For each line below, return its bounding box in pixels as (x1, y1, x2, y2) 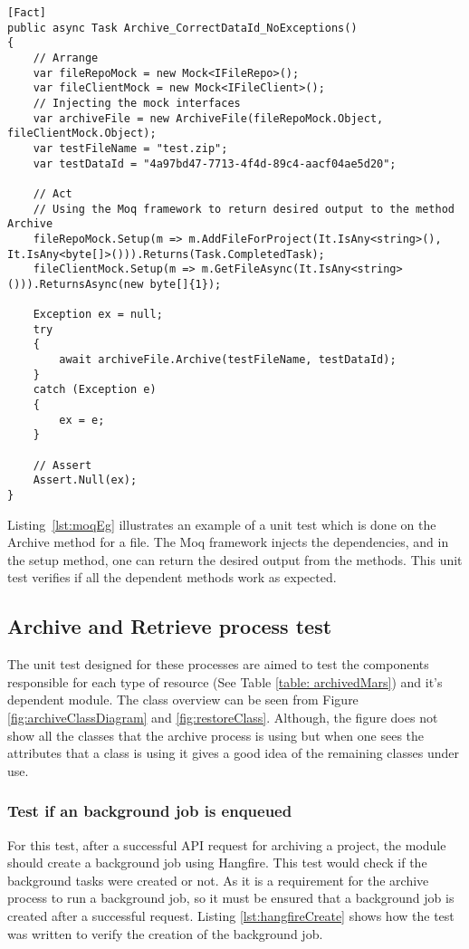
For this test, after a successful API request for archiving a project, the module (7, 835, 446, 854)
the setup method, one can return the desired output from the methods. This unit (7, 550, 463, 569)
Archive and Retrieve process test (7, 612, 332, 640)
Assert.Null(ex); (33, 474, 138, 487)
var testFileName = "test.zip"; (33, 141, 228, 155)
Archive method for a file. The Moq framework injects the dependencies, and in (7, 532, 449, 551)
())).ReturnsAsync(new (7, 277, 144, 291)
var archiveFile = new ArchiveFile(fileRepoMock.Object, (33, 111, 384, 125)
